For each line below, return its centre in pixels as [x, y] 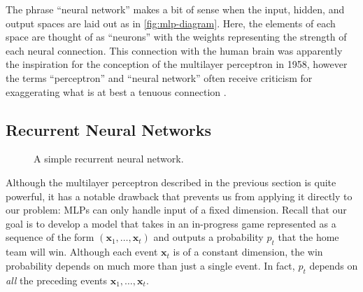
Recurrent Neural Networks [109, 129]
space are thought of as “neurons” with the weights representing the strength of [176, 37]
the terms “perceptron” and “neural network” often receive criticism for [159, 77]
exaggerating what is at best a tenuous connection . [116, 91]
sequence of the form [50, 237]
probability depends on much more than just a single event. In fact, [150, 265]
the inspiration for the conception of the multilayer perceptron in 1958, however [177, 64]
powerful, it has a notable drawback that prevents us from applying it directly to [179, 196]
